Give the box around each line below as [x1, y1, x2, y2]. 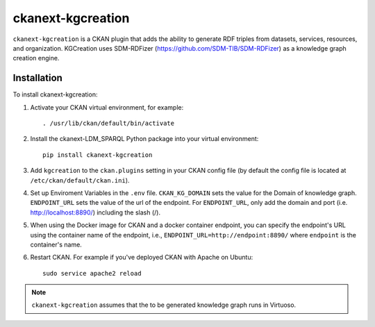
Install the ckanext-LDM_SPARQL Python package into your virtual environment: [30, 135, 259, 143]
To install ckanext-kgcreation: [12, 90, 98, 99]
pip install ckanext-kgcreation [42, 151, 153, 159]
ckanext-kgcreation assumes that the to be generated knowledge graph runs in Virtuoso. [31, 301, 297, 309]
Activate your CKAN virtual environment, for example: [30, 103, 184, 111]
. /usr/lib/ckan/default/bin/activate [42, 119, 175, 128]
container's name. [30, 240, 83, 249]
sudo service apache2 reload [42, 269, 142, 277]
